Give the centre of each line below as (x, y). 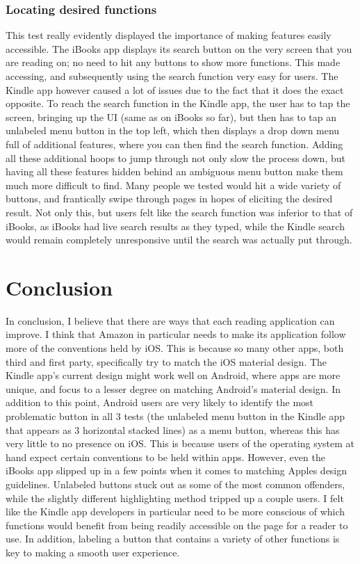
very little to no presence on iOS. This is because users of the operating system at (180, 443)
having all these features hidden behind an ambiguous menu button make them (174, 171)
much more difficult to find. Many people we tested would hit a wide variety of (173, 185)
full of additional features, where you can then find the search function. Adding (174, 144)
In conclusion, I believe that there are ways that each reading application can (170, 320)
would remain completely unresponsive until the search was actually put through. (179, 240)
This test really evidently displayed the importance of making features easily (169, 35)
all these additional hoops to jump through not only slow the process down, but (175, 158)
